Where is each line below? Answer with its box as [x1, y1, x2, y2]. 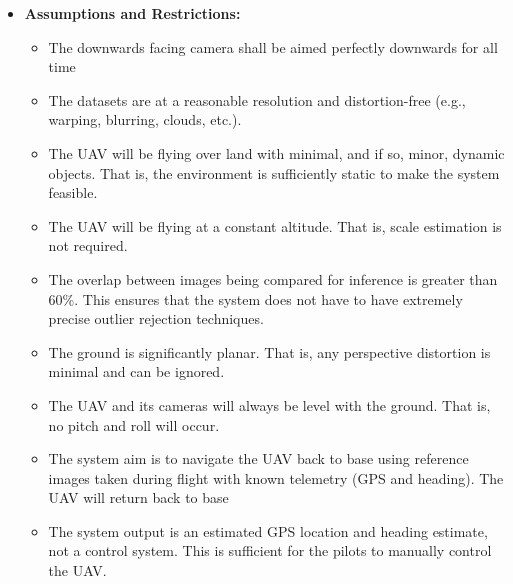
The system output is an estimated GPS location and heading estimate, [48, 520, 488, 541]
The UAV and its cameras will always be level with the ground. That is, [48, 394, 491, 415]
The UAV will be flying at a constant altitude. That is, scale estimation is [48, 215, 502, 236]
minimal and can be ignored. [48, 361, 225, 382]
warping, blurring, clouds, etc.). [48, 109, 242, 130]
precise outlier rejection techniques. [48, 308, 264, 329]
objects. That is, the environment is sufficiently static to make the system [48, 162, 500, 183]
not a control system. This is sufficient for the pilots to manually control [48, 540, 492, 561]
